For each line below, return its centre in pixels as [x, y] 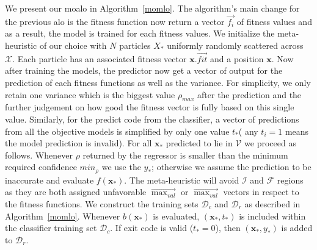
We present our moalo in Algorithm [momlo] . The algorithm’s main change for [152, 8]
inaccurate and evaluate [49, 180]
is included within [272, 216]
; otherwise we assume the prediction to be [231, 167]
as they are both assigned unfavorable [76, 192]
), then [228, 228]
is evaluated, [176, 216]
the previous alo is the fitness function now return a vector [115, 21]
